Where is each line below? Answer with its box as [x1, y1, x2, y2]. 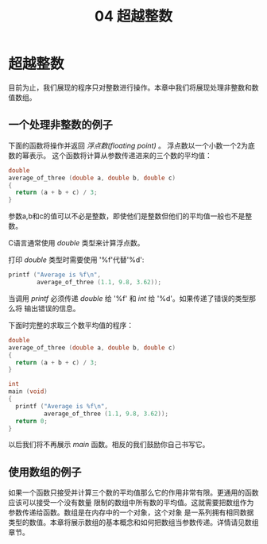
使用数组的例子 [8, 465, 82, 479]
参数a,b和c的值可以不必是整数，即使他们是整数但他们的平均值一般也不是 [8, 211, 246, 221]
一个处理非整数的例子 [8, 118, 113, 132]
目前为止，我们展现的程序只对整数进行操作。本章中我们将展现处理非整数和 [8, 83, 252, 92]
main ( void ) [8, 388, 48, 395]
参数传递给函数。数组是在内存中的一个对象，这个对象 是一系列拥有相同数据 [8, 507, 254, 517]
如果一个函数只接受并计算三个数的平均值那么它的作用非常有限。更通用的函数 [8, 488, 259, 497]
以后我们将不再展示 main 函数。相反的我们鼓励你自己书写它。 [8, 440, 210, 449]
